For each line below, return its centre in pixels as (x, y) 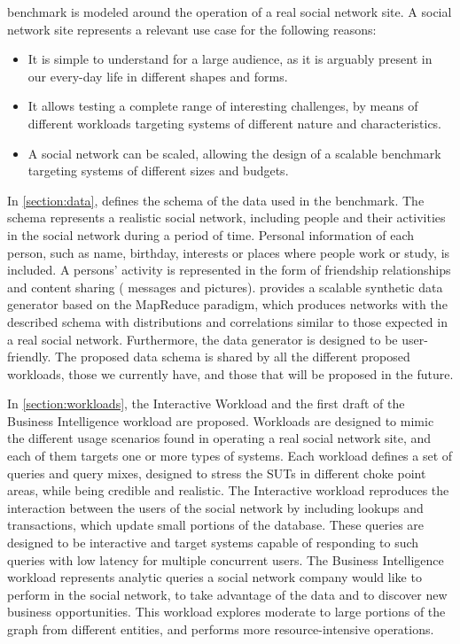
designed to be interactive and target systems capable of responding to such (213, 543)
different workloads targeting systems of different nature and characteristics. (235, 123)
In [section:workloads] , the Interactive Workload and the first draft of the (206, 403)
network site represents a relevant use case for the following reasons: (192, 29)
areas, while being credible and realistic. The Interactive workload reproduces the (228, 490)
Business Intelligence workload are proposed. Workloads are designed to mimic (221, 420)
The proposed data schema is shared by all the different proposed (233, 357)
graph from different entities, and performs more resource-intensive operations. (221, 629)
